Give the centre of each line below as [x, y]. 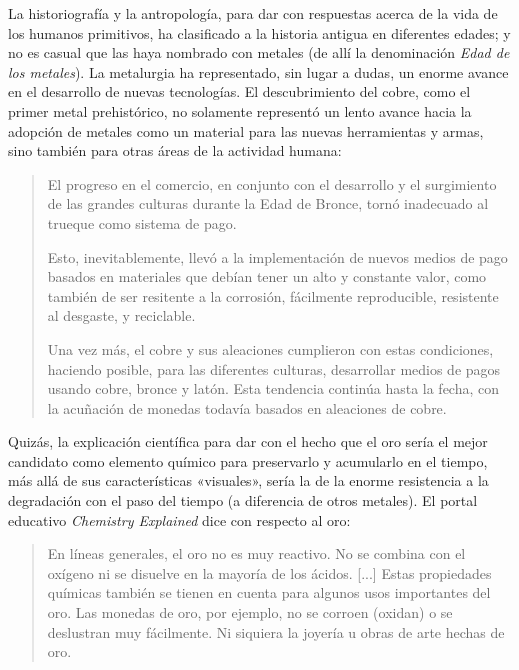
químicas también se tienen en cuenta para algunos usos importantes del [269, 592]
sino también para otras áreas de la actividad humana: [175, 150]
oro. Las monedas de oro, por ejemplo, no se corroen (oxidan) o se [250, 612]
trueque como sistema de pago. [142, 222]
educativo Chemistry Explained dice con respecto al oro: [179, 519]
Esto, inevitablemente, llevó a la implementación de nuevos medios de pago [277, 256]
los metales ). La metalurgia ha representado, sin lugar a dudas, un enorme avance [258, 71]
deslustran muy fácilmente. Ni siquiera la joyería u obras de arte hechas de [276, 631]
